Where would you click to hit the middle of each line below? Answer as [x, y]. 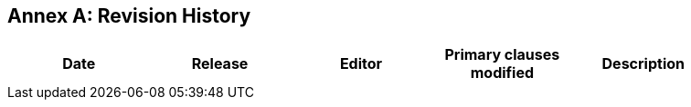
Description [643, 64]
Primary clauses [502, 55]
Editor [361, 64]
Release [220, 64]
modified [502, 73]
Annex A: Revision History [129, 16]
